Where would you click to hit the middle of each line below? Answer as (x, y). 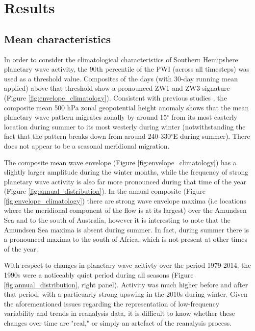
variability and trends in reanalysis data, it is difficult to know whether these (120, 313)
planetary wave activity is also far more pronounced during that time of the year (125, 181)
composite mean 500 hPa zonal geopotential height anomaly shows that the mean (127, 107)
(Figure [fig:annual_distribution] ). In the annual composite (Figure (105, 191)
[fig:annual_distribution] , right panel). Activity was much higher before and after (126, 284)
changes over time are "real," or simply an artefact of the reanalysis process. (118, 323)
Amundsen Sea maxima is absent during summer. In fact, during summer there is (127, 229)
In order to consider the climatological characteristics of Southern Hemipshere (121, 59)
